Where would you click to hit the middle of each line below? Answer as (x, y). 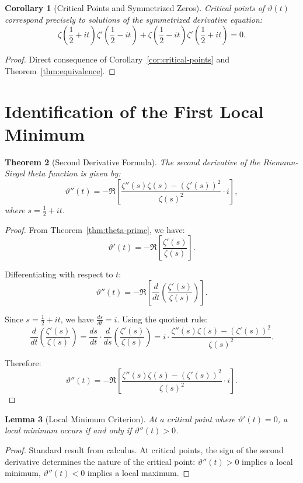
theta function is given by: (74, 173)
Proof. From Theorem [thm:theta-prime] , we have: (95, 229)
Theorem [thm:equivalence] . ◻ (60, 70)
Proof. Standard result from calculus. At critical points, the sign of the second (144, 450)
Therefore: (23, 362)
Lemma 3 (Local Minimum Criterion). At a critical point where (120, 418)
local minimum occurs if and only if (68, 430)
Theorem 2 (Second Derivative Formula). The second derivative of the (133, 161)
